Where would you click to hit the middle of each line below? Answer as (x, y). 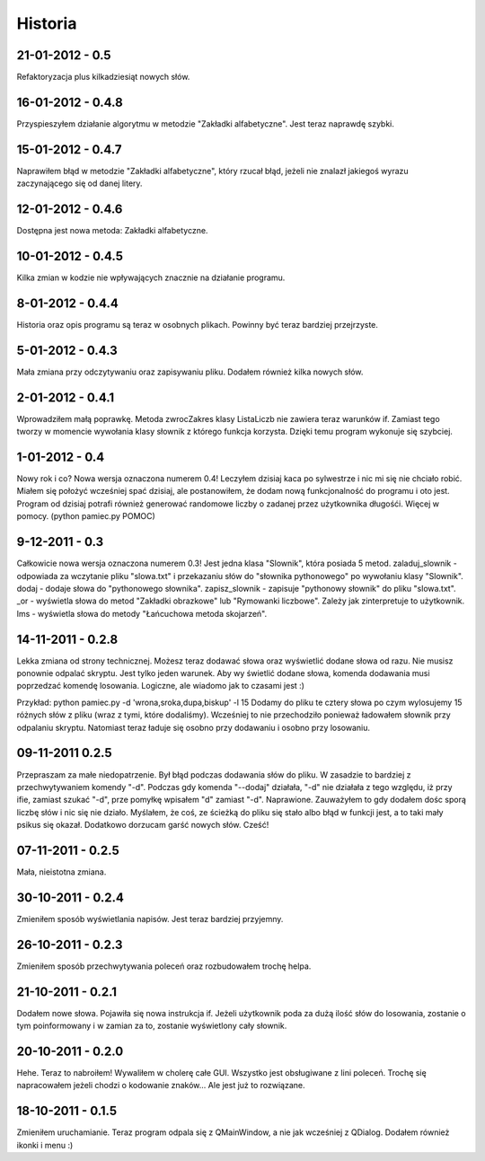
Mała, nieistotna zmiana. (62, 872)
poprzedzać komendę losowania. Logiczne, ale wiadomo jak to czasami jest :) (161, 686)
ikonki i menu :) (45, 1145)
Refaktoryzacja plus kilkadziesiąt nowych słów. (103, 77)
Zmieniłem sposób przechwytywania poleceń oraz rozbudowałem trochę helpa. (164, 966)
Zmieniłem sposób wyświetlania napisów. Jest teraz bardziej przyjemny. (150, 919)
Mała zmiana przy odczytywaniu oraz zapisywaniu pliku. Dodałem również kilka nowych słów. (190, 372)
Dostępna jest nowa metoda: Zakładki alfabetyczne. (112, 231)
